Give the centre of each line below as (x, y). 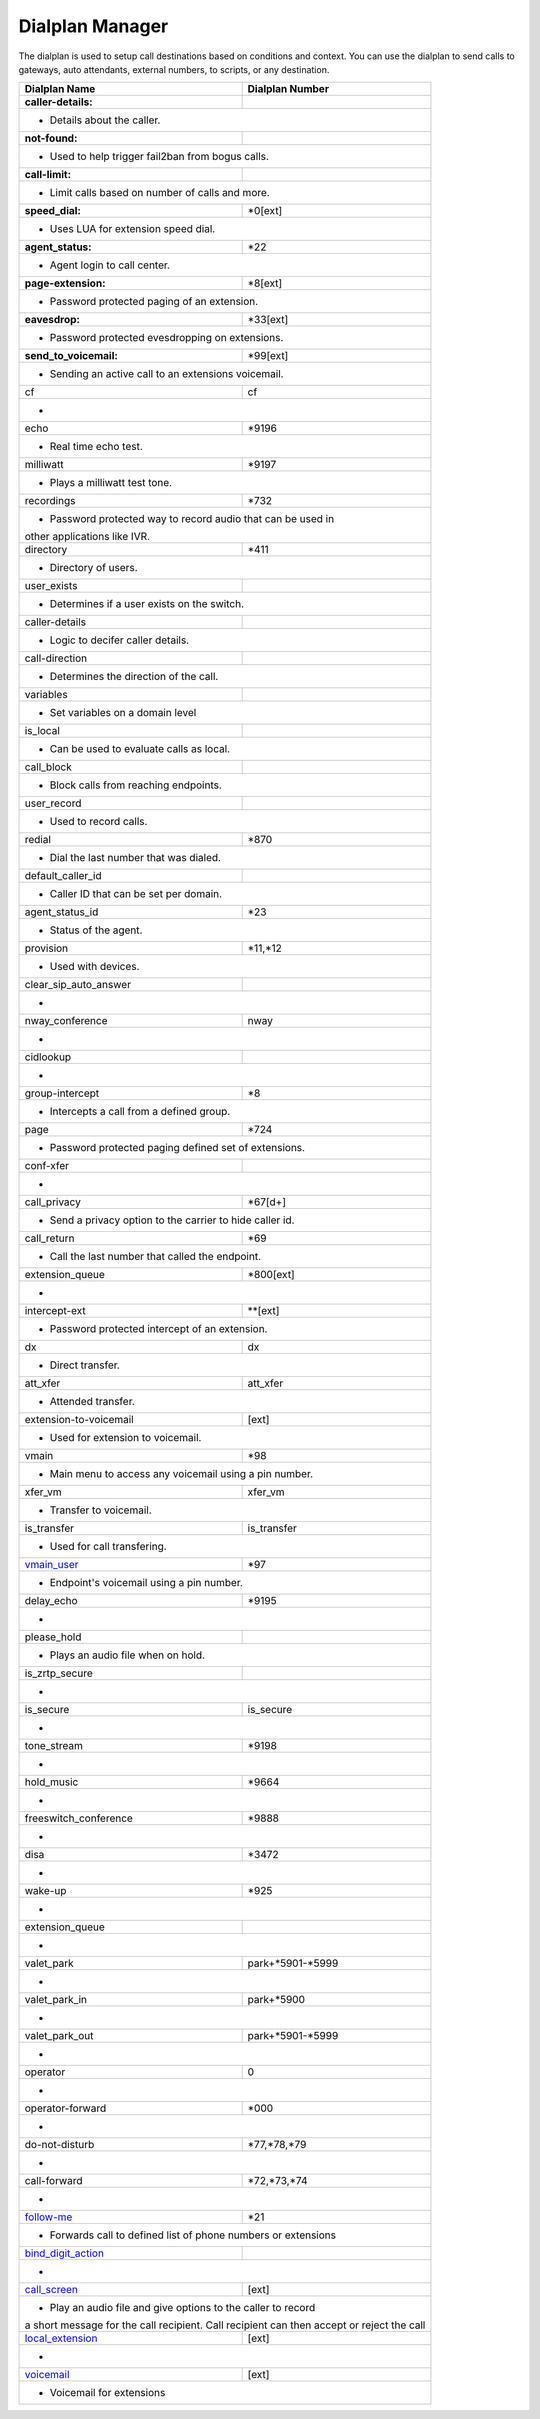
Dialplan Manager (93, 26)
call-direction (56, 658)
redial (38, 840)
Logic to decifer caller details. (119, 640)
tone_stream (54, 1746)
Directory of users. (94, 568)
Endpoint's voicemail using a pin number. (146, 1583)
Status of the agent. (96, 930)
